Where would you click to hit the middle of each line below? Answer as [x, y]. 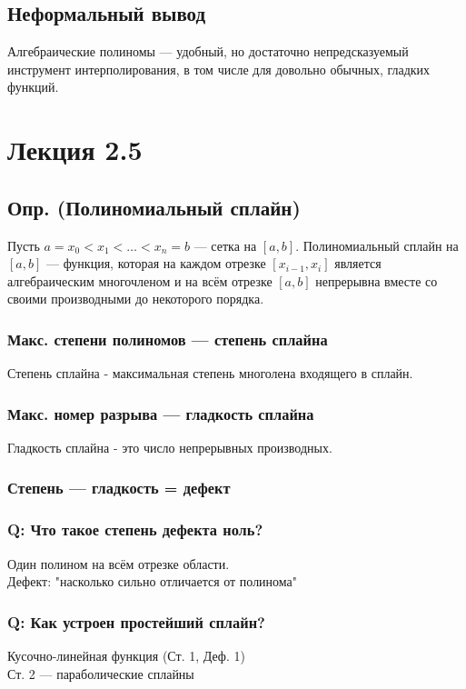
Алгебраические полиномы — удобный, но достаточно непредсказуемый [208, 51]
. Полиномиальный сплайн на [377, 245]
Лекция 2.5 [75, 150]
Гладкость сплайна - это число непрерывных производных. [170, 447]
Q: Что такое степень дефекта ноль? [135, 529]
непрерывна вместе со [377, 280]
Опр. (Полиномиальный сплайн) [154, 207]
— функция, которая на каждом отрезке [156, 263]
